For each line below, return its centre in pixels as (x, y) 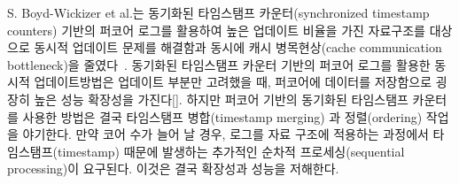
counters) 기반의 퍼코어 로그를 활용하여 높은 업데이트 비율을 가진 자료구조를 (216, 30)
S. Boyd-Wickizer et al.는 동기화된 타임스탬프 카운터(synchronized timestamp (218, 12)
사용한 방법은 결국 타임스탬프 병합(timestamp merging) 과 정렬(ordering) (222, 116)
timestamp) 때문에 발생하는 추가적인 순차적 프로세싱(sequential (231, 151)
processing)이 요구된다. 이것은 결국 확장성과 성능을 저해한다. (173, 169)
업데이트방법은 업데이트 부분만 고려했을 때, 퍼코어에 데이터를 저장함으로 (233, 82)
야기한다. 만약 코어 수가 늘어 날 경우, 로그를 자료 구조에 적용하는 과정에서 (226, 134)
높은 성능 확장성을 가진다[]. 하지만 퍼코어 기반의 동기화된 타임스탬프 (221, 99)
